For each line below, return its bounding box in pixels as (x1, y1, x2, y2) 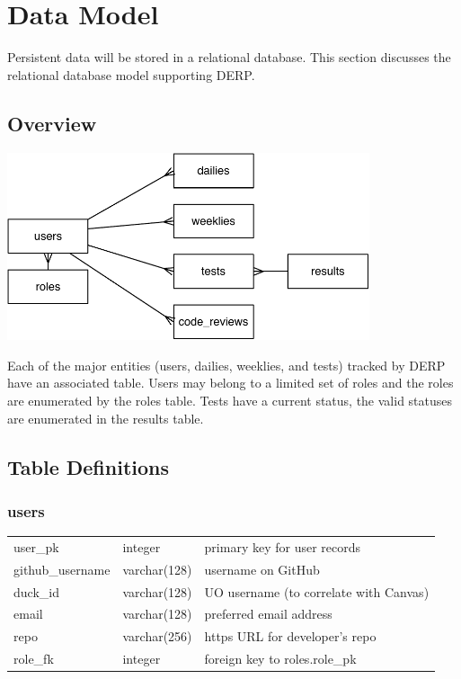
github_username (13, 559, 111, 578)
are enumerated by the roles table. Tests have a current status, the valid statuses (7, 390, 453, 409)
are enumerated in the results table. (7, 408, 204, 427)
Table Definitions (7, 452, 169, 480)
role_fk (13, 649, 54, 668)
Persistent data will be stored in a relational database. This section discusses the (7, 48, 451, 67)
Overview (7, 109, 97, 137)
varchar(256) (122, 627, 192, 646)
